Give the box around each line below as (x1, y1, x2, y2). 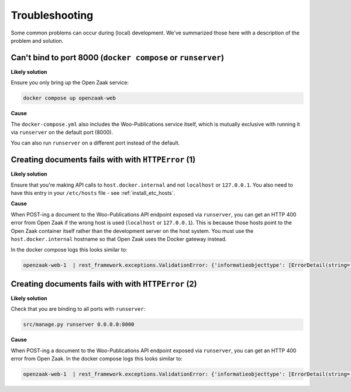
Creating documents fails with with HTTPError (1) (11, 155, 196, 165)
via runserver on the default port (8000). (11, 129, 113, 136)
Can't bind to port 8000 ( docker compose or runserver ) (11, 53, 225, 63)
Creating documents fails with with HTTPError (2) (11, 278, 197, 289)
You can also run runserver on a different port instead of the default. (11, 139, 180, 146)
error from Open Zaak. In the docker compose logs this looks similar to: (11, 355, 183, 362)
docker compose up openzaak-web (23, 95, 116, 102)
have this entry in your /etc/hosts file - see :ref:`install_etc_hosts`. (11, 190, 175, 197)
